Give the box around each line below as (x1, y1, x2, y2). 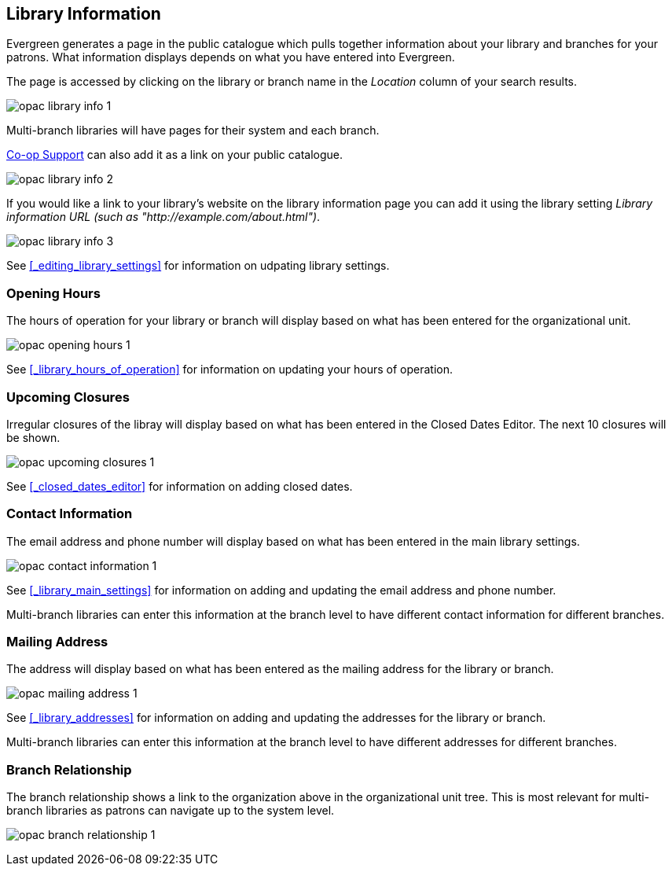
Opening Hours (6, 285, 101, 301)
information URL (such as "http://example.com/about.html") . (6, 210, 321, 224)
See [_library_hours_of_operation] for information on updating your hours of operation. (6, 362, 454, 377)
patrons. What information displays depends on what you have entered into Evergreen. (6, 50, 455, 64)
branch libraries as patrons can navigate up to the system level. (6, 804, 335, 818)
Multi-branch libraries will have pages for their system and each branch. (6, 123, 380, 138)
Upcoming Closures (6, 388, 130, 405)
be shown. (6, 430, 61, 444)
